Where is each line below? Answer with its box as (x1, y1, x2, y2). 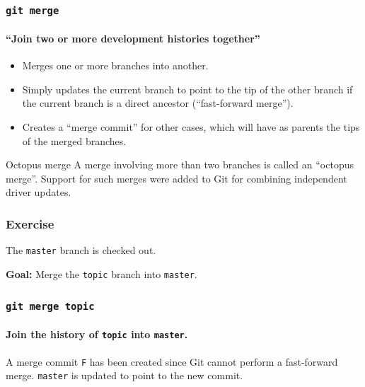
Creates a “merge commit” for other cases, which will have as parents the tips (22, 119, 360, 134)
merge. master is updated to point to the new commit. (6, 368, 243, 383)
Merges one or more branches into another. (22, 58, 209, 73)
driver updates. (6, 185, 71, 200)
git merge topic (6, 301, 95, 313)
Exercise (6, 214, 54, 232)
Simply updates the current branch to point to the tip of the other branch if (22, 81, 353, 96)
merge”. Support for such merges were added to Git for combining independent (6, 171, 347, 185)
